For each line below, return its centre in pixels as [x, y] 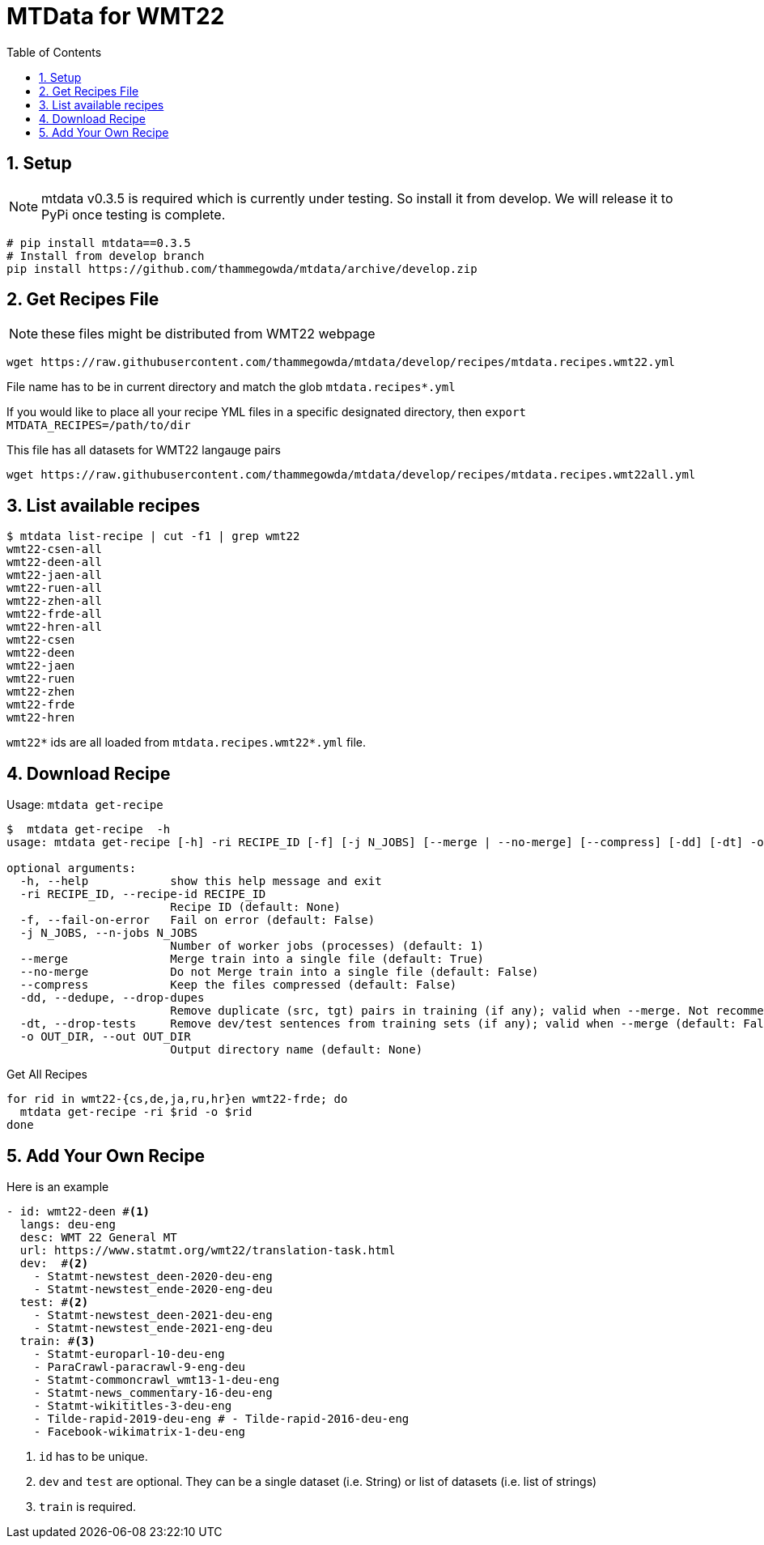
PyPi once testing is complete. [134, 214]
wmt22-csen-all [55, 549]
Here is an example [58, 1186]
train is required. [88, 1506]
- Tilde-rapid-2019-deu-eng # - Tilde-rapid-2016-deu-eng [221, 1418]
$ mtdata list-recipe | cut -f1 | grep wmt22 [153, 536]
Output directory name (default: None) [297, 1050]
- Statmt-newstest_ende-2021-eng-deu [153, 1328]
